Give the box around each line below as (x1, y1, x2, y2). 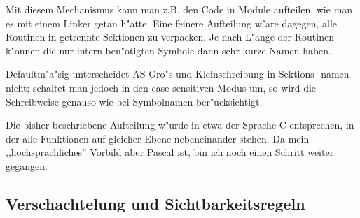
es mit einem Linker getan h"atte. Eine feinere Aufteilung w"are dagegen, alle (6, 15, 338, 30)
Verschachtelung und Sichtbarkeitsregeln (6, 192, 305, 214)
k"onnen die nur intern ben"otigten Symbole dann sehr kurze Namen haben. (6, 43, 331, 57)
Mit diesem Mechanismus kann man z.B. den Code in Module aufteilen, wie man (6, 2, 353, 16)
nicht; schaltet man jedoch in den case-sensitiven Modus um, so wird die (6, 80, 317, 94)
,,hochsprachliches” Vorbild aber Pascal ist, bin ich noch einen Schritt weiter (6, 145, 334, 159)
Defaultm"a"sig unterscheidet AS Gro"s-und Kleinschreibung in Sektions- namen (6, 66, 349, 81)
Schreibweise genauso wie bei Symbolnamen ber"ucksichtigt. (6, 94, 263, 108)
